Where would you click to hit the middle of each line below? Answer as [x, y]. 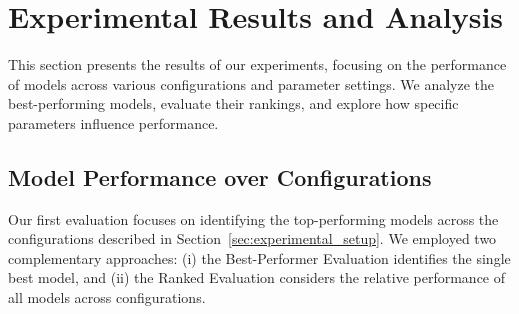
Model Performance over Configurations [220, 176]
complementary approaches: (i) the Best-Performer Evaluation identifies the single [259, 257]
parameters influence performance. [113, 122]
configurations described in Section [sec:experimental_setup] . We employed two [252, 238]
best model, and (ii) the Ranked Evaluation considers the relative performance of [257, 277]
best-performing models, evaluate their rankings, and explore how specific [233, 103]
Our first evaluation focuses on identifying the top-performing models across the [253, 218]
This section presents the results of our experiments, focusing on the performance [257, 64]
